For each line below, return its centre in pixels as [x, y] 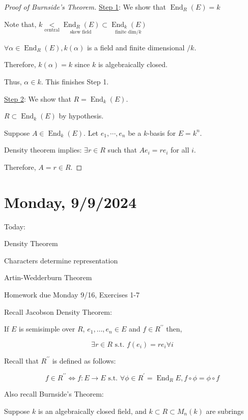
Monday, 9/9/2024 [70, 202]
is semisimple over [47, 329]
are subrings [225, 411]
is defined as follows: [84, 360]
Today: [15, 226]
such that [122, 150]
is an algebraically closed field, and [92, 411]
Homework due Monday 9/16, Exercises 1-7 [72, 295]
